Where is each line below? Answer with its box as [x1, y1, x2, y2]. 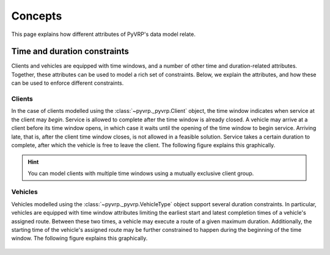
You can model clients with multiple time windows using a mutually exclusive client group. [28, 170, 254, 177]
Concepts [11, 9, 62, 23]
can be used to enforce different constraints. [11, 79, 124, 87]
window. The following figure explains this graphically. [11, 235, 148, 242]
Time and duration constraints [11, 46, 130, 57]
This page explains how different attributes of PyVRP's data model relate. [11, 31, 196, 38]
